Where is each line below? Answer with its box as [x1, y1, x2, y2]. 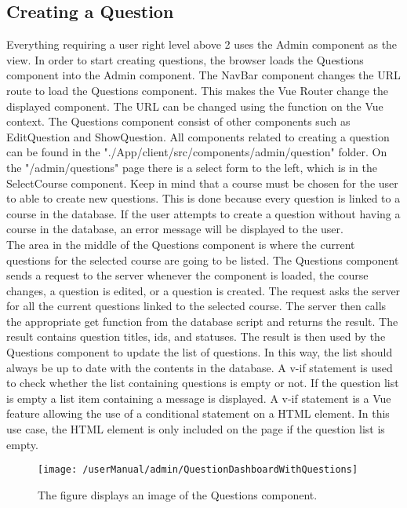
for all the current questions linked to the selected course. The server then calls [6, 298, 387, 314]
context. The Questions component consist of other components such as [6, 113, 351, 130]
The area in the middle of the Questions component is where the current [6, 236, 355, 252]
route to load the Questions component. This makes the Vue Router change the [6, 82, 389, 98]
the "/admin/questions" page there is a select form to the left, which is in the [6, 159, 377, 175]
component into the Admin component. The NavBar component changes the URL [6, 67, 401, 83]
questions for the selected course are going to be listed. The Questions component [6, 251, 399, 268]
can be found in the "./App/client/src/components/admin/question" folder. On [6, 144, 387, 160]
